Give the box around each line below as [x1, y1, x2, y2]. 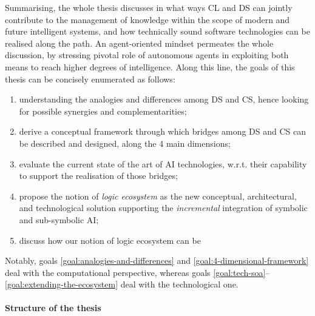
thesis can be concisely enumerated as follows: [5, 72, 175, 85]
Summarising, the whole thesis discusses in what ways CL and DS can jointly [5, 1, 293, 13]
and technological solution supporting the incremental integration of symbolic [19, 201, 308, 214]
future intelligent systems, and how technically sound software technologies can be [5, 25, 310, 38]
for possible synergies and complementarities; [19, 104, 187, 117]
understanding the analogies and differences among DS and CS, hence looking [19, 93, 309, 106]
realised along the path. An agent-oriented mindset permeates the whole [5, 36, 274, 49]
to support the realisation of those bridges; [19, 169, 178, 182]
